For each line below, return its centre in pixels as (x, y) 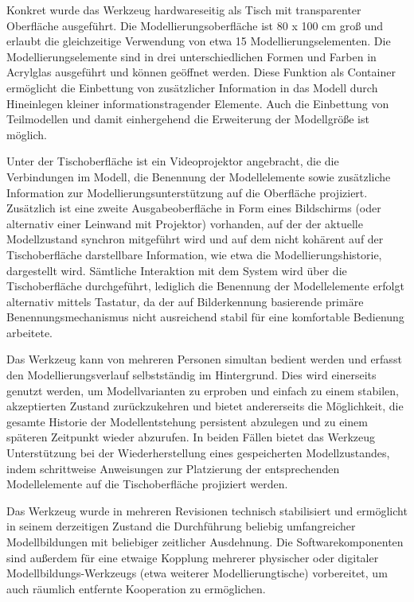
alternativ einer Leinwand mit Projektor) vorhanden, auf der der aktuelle (185, 223)
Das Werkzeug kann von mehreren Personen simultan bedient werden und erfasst (204, 359)
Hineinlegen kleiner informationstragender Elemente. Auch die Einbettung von (198, 103)
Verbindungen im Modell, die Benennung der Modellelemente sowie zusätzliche (199, 176)
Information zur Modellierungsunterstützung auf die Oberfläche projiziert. (187, 192)
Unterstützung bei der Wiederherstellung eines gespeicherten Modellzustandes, (198, 453)
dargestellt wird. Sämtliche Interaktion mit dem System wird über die (177, 270)
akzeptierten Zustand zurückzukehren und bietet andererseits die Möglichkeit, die (205, 406)
